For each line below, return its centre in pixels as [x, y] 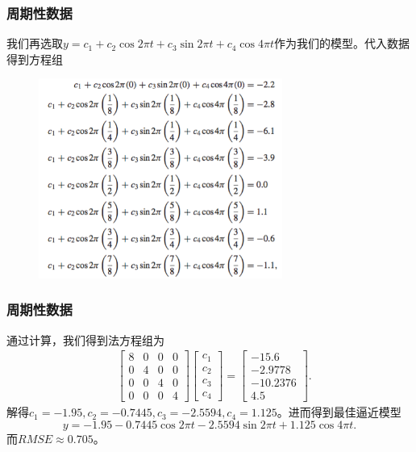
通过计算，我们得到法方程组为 [85, 339]
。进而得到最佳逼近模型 [339, 412]
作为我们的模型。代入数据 [341, 43]
